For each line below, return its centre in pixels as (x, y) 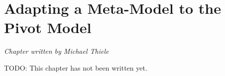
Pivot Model (48, 27)
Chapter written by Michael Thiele (56, 51)
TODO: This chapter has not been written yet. (76, 67)
